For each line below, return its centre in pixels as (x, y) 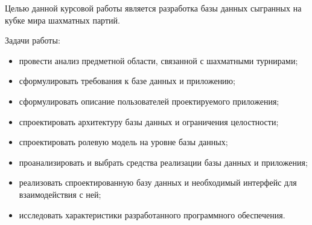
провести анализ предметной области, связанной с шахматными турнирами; (158, 60)
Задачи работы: (33, 40)
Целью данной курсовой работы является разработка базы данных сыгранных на (153, 8)
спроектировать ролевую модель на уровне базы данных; (123, 142)
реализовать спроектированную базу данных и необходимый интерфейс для (158, 182)
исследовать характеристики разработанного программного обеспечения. (152, 214)
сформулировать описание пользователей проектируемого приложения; (149, 101)
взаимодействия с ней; (60, 194)
